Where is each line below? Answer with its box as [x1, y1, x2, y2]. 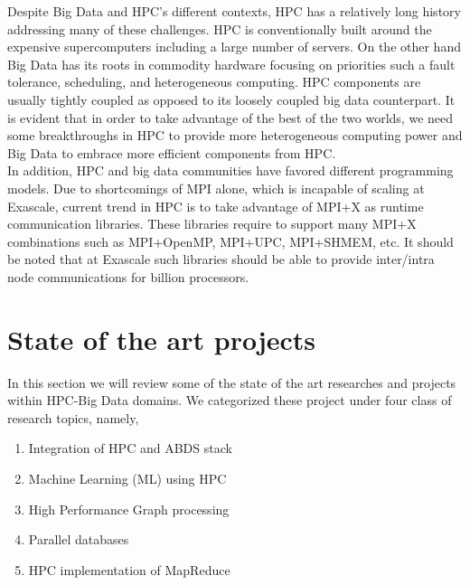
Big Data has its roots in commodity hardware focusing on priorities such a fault [7, 54, 456, 73]
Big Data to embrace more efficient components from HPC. [7, 143, 336, 162]
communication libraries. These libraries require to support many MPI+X [7, 214, 417, 233]
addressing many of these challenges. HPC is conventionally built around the [7, 19, 432, 38]
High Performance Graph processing [28, 499, 230, 518]
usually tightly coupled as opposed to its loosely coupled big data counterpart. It [7, 90, 456, 109]
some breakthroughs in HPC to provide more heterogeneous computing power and [7, 126, 463, 145]
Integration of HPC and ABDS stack [28, 439, 232, 458]
